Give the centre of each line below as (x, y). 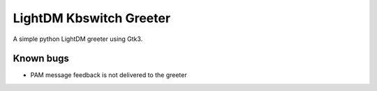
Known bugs (41, 59)
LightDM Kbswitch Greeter (92, 18)
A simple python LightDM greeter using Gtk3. (78, 39)
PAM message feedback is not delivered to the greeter (109, 75)
